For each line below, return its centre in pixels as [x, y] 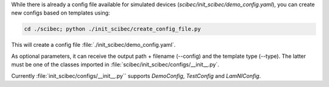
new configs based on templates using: [61, 13]
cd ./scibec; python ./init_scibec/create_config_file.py [112, 29]
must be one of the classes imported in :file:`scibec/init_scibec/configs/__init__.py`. [115, 64]
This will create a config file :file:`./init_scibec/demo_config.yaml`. [94, 45]
